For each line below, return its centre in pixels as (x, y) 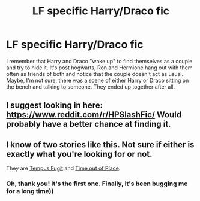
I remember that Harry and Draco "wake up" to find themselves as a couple (99, 61)
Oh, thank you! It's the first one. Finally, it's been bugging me (97, 184)
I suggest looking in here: (55, 106)
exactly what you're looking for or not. (79, 154)
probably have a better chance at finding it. (89, 124)
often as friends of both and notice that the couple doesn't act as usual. (95, 74)
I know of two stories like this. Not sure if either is (100, 144)
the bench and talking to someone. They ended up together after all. (91, 86)
